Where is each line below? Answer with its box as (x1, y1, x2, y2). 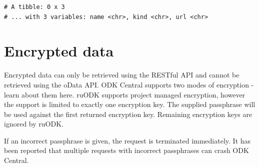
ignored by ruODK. (4, 118, 63, 129)
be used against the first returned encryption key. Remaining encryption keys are (4, 108, 252, 119)
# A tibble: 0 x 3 (4, 3, 65, 10)
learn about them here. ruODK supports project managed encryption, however (4, 89, 245, 99)
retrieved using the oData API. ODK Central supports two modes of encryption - (4, 79, 254, 89)
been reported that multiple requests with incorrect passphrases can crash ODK (4, 145, 249, 155)
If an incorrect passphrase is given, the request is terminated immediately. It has (4, 135, 251, 145)
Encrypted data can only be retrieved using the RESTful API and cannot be (4, 69, 239, 80)
